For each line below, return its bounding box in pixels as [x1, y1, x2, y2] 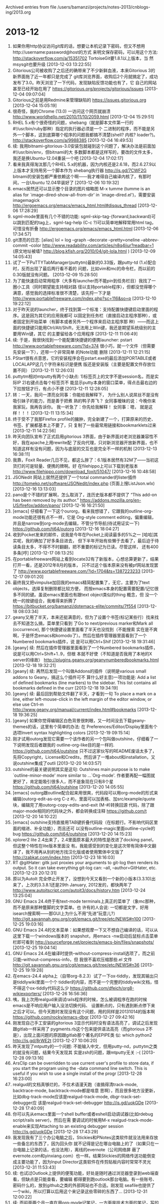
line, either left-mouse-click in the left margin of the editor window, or [12, 696, 152, 702]
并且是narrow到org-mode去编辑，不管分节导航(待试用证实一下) [12, 520, 140, 526]
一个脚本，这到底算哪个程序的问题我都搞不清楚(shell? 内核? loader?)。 [17, 132, 158, 138]
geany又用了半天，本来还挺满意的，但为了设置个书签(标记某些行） [12, 614, 146, 620]
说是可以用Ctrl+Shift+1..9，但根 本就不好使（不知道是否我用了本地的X [12, 651, 152, 656]
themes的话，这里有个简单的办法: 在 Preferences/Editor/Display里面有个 [12, 724, 158, 730]
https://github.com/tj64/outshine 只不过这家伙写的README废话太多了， [12, 748, 157, 754]
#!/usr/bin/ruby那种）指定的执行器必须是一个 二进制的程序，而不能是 [12, 125, 151, 131]
